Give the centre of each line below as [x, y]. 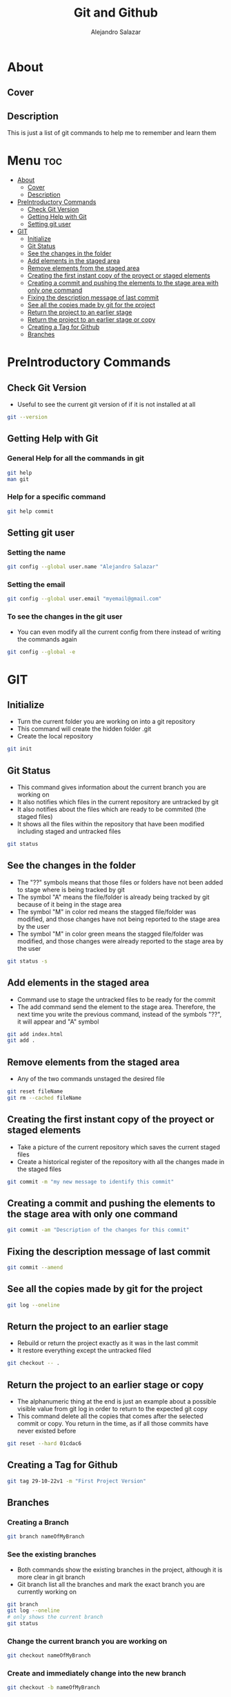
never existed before [47, 1431]
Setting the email [36, 585]
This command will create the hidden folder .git [84, 729]
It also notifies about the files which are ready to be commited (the [111, 809]
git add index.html [35, 1034]
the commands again [47, 639]
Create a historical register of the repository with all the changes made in [121, 1161]
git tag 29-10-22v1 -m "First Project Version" [77, 1481]
